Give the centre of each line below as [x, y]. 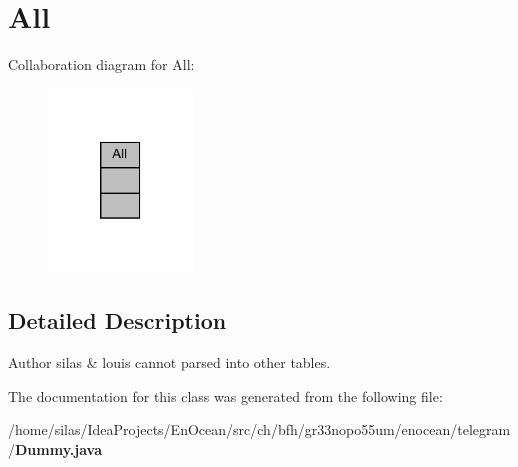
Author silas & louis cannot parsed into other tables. [169, 362]
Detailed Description [117, 320]
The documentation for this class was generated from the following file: [225, 395]
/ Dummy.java [55, 448]
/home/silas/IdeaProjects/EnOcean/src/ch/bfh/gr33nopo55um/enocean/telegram [259, 429]
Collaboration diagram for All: [101, 64]
